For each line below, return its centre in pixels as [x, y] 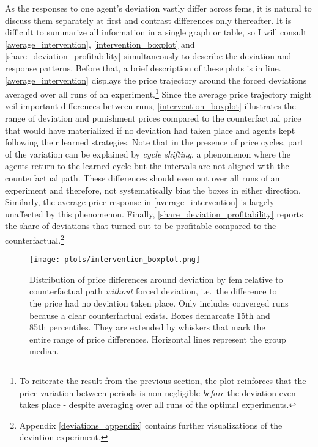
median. [44, 351]
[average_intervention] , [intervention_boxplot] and [100, 44]
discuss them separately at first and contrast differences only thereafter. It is [148, 20]
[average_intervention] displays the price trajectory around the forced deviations [156, 80]
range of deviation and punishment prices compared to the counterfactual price [153, 118]
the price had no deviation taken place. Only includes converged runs [159, 303]
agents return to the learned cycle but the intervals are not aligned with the [147, 166]
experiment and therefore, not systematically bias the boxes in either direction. [153, 190]
